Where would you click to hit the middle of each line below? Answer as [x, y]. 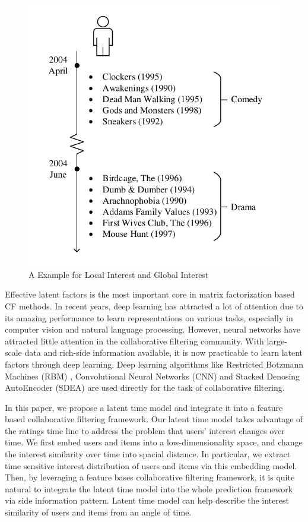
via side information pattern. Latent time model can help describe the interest [147, 500]
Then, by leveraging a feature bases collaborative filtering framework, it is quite [150, 477]
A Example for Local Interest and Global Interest [119, 274]
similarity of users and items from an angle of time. [98, 512]
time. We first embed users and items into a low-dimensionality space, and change [154, 442]
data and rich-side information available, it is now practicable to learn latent [164, 352]
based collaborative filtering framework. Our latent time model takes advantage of [154, 419]
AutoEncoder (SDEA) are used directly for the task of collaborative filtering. [145, 387]
